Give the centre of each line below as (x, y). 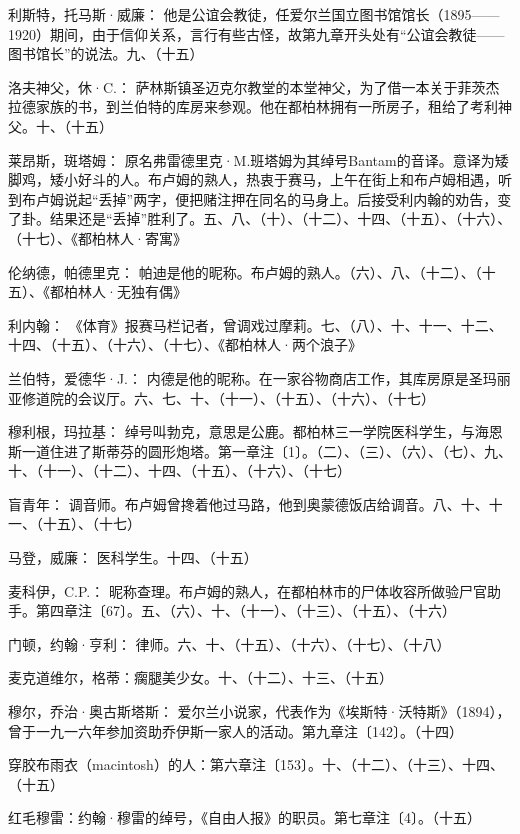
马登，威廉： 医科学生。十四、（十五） (133, 557)
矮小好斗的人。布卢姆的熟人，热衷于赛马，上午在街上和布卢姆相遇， (273, 179)
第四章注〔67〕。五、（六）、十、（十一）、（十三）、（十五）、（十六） (245, 610)
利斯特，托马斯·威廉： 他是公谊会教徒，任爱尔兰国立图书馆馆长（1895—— (254, 14)
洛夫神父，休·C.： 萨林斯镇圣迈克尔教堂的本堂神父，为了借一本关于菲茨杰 (254, 86)
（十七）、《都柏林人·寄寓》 (97, 237)
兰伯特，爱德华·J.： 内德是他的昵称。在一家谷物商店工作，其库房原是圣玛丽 (259, 377)
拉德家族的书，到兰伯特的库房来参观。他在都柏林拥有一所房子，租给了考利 (253, 106)
